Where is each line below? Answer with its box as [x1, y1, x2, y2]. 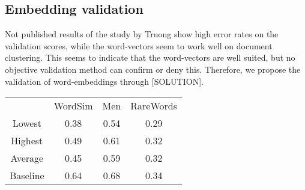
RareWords [130, 99, 178, 113]
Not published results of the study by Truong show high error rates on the [5, 28, 279, 40]
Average [10, 151, 44, 165]
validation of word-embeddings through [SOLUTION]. [5, 75, 204, 87]
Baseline [10, 168, 44, 183]
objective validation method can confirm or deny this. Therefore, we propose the [5, 63, 301, 75]
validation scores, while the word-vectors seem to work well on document [5, 39, 273, 52]
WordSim [53, 99, 93, 113]
